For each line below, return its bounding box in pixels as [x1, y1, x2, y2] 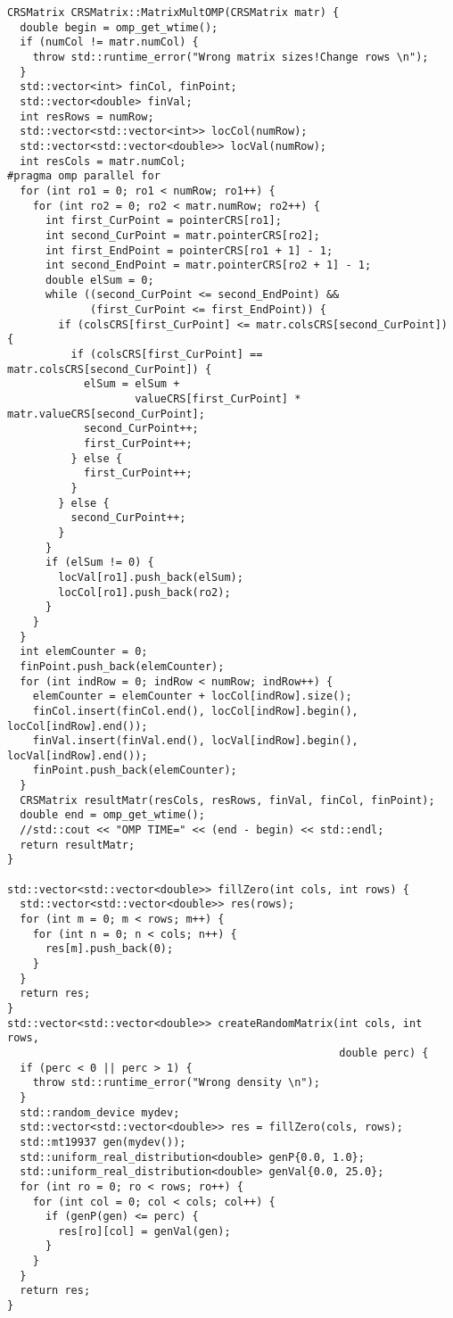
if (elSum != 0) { [45, 556, 154, 569]
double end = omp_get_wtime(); [20, 808, 205, 822]
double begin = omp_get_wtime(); [20, 21, 218, 34]
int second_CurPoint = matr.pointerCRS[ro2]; [45, 228, 320, 242]
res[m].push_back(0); [45, 942, 174, 956]
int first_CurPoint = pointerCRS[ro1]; [45, 214, 282, 228]
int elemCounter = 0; [20, 645, 148, 659]
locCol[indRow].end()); [7, 719, 148, 733]
